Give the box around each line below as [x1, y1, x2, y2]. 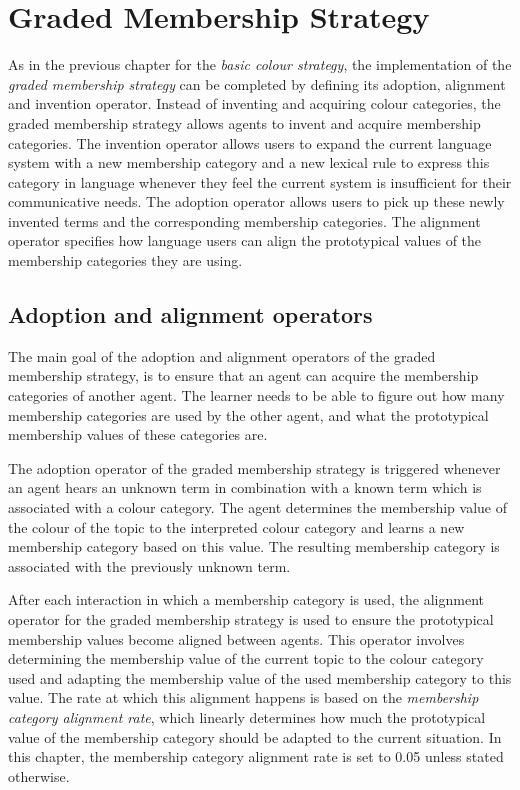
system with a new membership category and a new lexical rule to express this [8, 152, 490, 173]
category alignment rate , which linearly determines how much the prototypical [8, 706, 486, 727]
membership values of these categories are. [8, 424, 268, 445]
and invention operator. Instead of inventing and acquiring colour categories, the [8, 93, 501, 114]
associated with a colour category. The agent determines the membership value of [8, 497, 507, 518]
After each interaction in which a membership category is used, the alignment [8, 589, 484, 610]
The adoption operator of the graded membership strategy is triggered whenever [8, 457, 501, 478]
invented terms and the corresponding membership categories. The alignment [8, 210, 481, 231]
